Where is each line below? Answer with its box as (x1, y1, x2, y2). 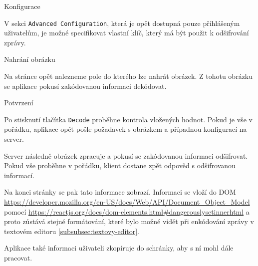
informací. (4, 170, 35, 180)
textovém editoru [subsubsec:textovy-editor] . (4, 226, 139, 236)
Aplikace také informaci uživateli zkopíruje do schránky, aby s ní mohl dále (4, 243, 234, 253)
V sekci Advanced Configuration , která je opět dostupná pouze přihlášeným (4, 17, 240, 28)
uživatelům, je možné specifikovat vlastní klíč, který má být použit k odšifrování (4, 27, 249, 38)
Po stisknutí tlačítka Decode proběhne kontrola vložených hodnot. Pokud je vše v (4, 114, 253, 124)
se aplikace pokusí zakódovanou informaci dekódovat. (4, 80, 167, 91)
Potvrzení (4, 97, 33, 108)
